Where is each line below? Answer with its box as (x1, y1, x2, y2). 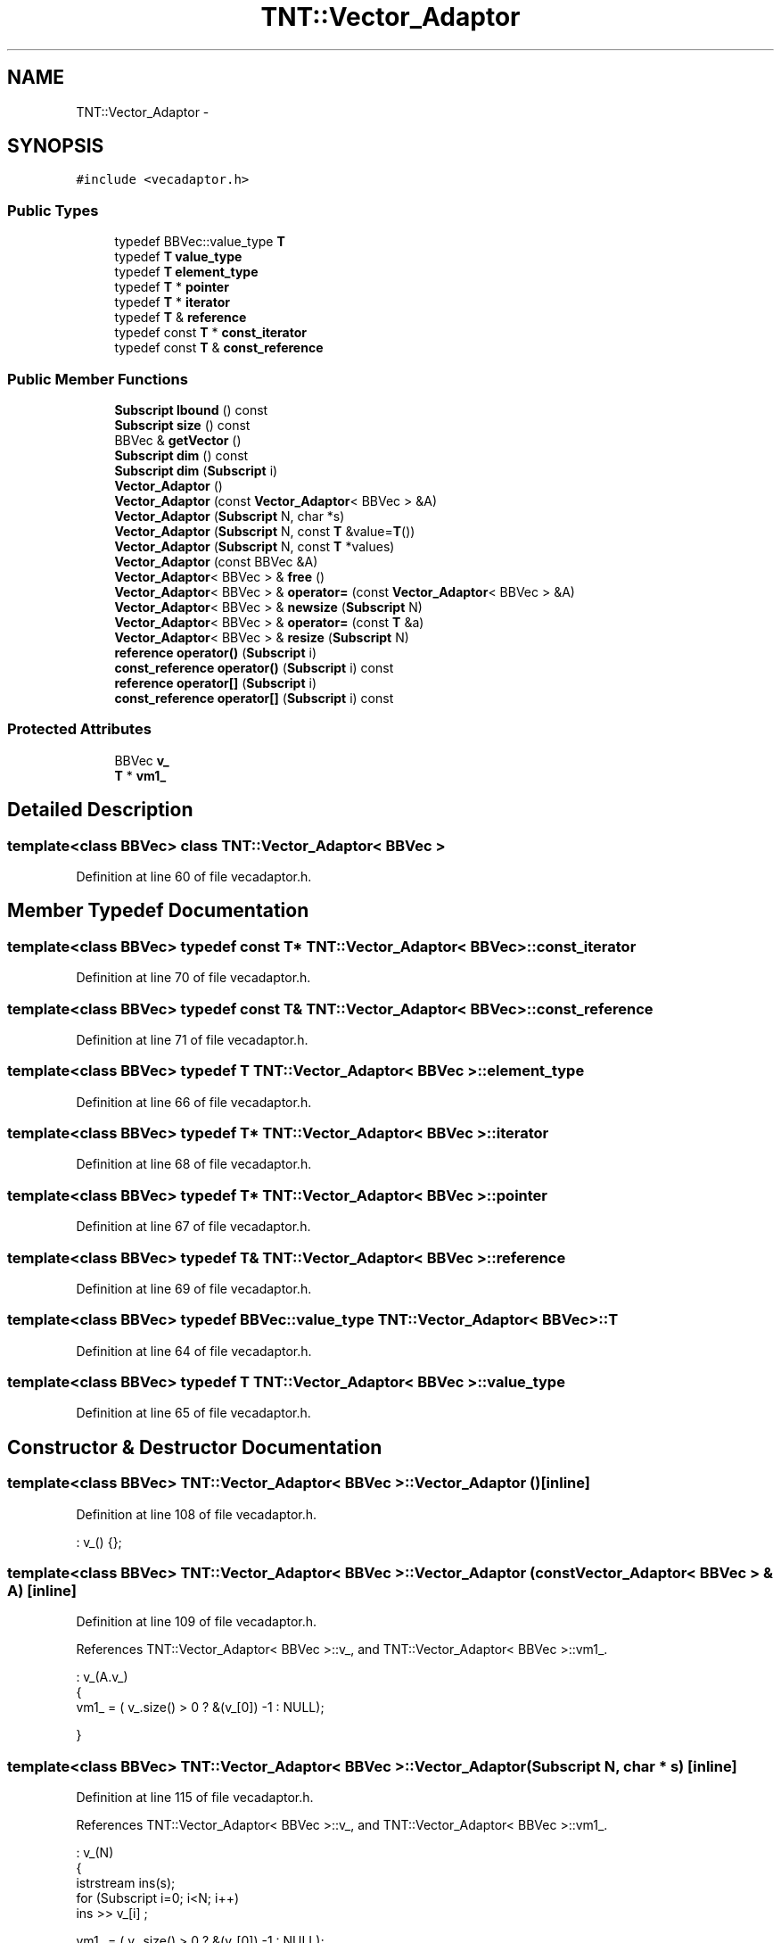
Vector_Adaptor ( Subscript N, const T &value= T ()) (114, 523, 415, 539)
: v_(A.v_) (76, 1669, 128, 1685)
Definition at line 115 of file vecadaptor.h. (76, 1790, 314, 1806)
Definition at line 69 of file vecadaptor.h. (76, 1280, 312, 1296)
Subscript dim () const (114, 447, 249, 463)
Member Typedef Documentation (7, 899, 309, 922)
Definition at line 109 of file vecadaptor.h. (76, 1614, 317, 1630)
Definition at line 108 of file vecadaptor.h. (76, 1506, 317, 1522)
